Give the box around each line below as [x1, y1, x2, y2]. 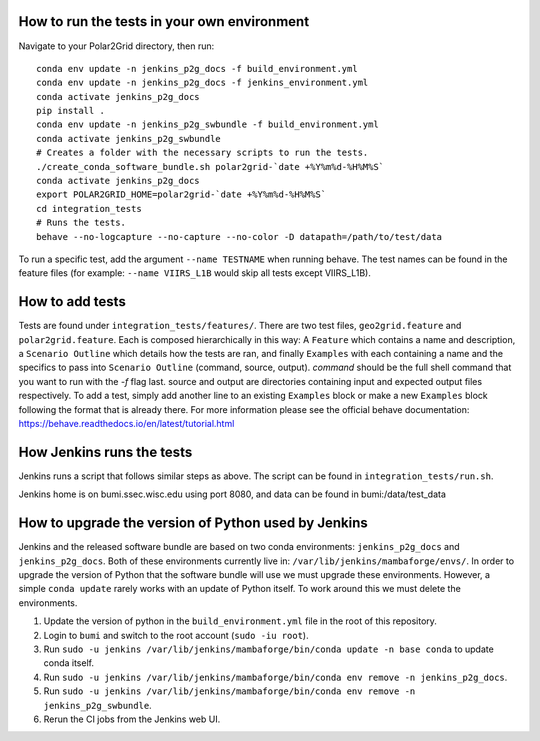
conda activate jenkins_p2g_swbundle [36, 133, 222, 144]
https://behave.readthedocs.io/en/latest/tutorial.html [18, 418, 235, 430]
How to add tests [18, 293, 127, 310]
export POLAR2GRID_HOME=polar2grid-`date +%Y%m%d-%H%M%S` [36, 189, 327, 200]
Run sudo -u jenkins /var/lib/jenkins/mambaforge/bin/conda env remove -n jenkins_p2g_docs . [43, 671, 508, 683]
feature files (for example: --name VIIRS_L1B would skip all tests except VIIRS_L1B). [18, 267, 372, 279]
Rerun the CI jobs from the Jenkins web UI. [43, 713, 221, 725]
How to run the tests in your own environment [18, 13, 310, 30]
